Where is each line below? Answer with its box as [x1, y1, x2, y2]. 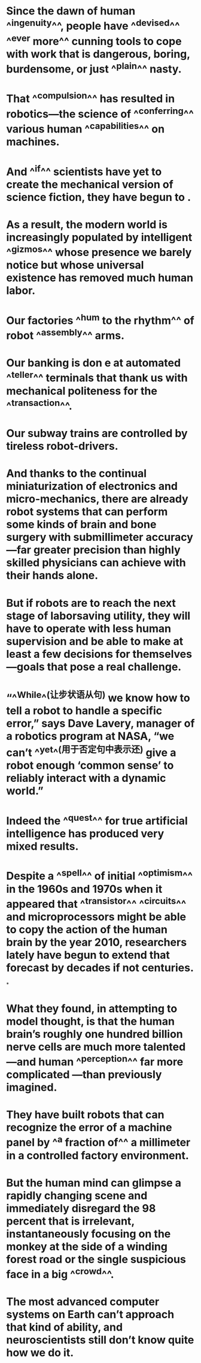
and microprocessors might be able [6, 910, 187, 923]
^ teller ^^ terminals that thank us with [6, 369, 188, 385]
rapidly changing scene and [6, 1189, 148, 1202]
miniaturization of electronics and [6, 480, 178, 493]
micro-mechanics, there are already [6, 492, 188, 506]
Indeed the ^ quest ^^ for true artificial [6, 811, 188, 828]
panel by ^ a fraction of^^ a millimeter [6, 1133, 191, 1150]
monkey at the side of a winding [6, 1239, 167, 1253]
